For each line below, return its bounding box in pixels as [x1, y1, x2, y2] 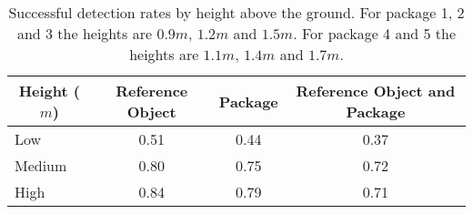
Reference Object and [296, 80, 456, 101]
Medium [15, 155, 67, 176]
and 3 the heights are [16, 23, 153, 44]
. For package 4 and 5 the [293, 23, 457, 44]
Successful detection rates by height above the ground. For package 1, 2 [8, 2, 465, 23]
